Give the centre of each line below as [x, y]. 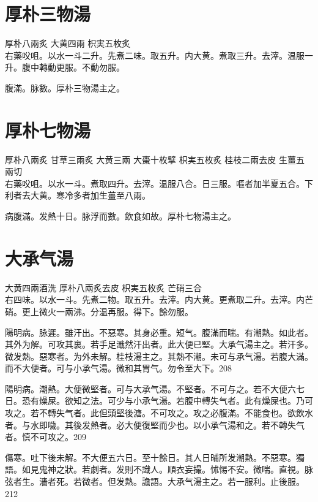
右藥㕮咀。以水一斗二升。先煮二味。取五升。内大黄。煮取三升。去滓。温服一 [159, 55]
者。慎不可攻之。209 [46, 437]
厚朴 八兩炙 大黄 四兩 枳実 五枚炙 [68, 43]
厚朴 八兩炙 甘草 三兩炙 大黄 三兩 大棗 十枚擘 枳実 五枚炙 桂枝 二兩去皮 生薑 [151, 159]
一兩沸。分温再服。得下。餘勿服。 [124, 311]
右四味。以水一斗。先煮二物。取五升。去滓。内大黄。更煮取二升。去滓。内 [155, 299]
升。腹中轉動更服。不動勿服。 [65, 67]
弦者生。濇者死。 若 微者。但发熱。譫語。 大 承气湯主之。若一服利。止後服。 [155, 481]
